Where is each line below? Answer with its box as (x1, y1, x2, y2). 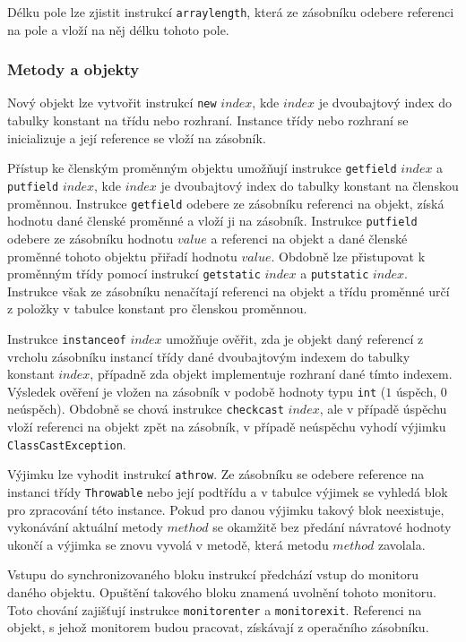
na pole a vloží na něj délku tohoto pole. (7, 20, 229, 39)
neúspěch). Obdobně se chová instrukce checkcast (7, 399, 284, 418)
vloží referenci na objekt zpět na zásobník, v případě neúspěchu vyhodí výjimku (7, 417, 446, 436)
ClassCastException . (7, 434, 126, 453)
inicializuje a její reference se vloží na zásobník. (7, 128, 266, 147)
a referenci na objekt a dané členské (211, 228, 408, 247)
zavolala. (378, 535, 426, 553)
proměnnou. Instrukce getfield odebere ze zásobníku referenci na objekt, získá (7, 193, 444, 212)
